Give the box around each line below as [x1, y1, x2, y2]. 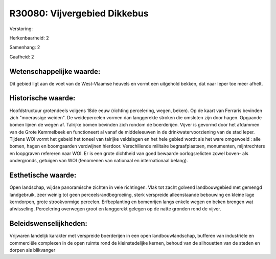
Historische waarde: [9, 94, 76, 102]
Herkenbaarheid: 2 [9, 35, 49, 41]
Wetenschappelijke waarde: [9, 67, 101, 76]
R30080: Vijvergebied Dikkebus [9, 8, 149, 19]
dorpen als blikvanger [9, 247, 56, 253]
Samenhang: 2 [9, 44, 40, 51]
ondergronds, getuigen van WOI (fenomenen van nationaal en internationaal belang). [9, 158, 189, 164]
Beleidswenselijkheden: [9, 219, 88, 228]
